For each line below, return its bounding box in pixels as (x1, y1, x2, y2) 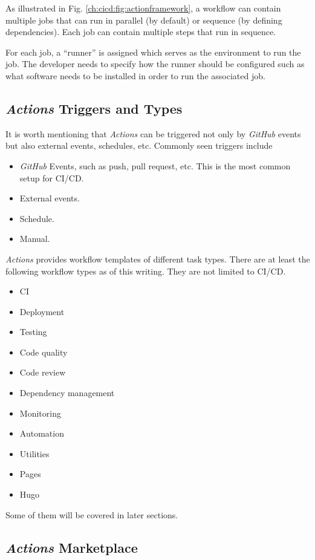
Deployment (19, 305, 65, 317)
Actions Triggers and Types (5, 99, 183, 117)
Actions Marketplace (5, 538, 138, 556)
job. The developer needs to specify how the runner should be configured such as (5, 57, 305, 70)
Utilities (19, 447, 50, 460)
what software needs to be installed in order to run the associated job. (5, 69, 265, 82)
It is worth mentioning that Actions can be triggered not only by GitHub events (5, 127, 301, 140)
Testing (19, 325, 47, 338)
